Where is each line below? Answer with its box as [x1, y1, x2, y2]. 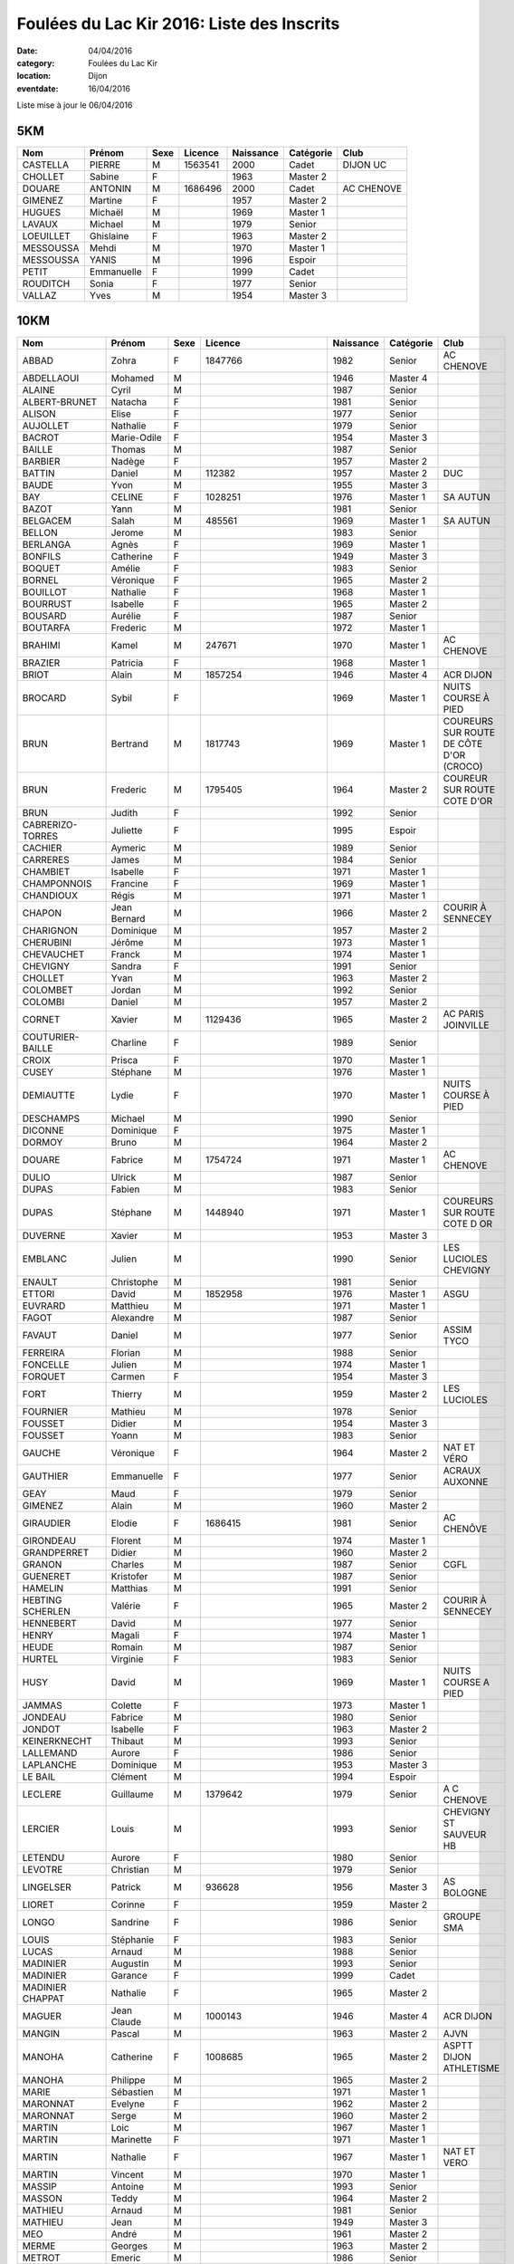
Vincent [110, 2168, 145, 2181]
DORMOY [22, 1136, 63, 1148]
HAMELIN [22, 1581, 64, 1594]
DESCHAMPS [22, 1112, 81, 1125]
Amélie [110, 561, 140, 574]
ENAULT [22, 1275, 58, 1288]
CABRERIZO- [22, 818, 78, 830]
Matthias [110, 1581, 148, 1594]
